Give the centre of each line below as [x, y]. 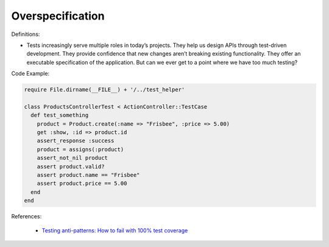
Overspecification [58, 16]
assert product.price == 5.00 [82, 184]
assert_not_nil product [72, 158]
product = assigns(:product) [80, 149]
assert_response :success [76, 141]
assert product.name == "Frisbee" [88, 175]
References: [27, 217]
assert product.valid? [71, 166]
